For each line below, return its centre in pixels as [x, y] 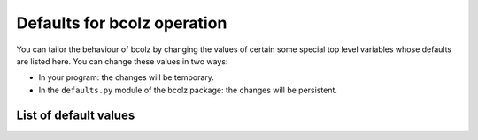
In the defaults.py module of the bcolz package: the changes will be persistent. [188, 90]
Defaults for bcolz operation [122, 23]
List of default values [76, 115]
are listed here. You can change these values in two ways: [122, 61]
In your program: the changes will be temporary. [126, 77]
